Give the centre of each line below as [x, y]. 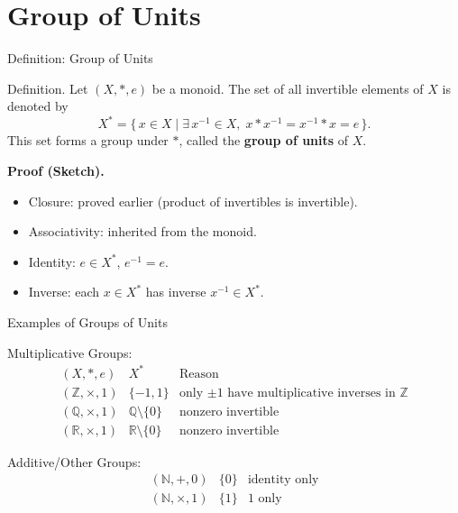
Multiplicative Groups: [70, 352]
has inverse [176, 292]
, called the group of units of [264, 140]
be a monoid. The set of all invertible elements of [288, 88]
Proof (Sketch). [56, 170]
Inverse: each [64, 292]
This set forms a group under [88, 140]
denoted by [38, 106]
